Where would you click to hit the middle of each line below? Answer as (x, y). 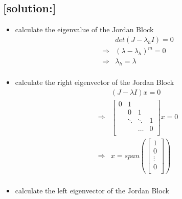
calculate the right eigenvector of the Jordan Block (95, 82)
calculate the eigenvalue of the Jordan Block (84, 29)
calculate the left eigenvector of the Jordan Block (92, 191)
